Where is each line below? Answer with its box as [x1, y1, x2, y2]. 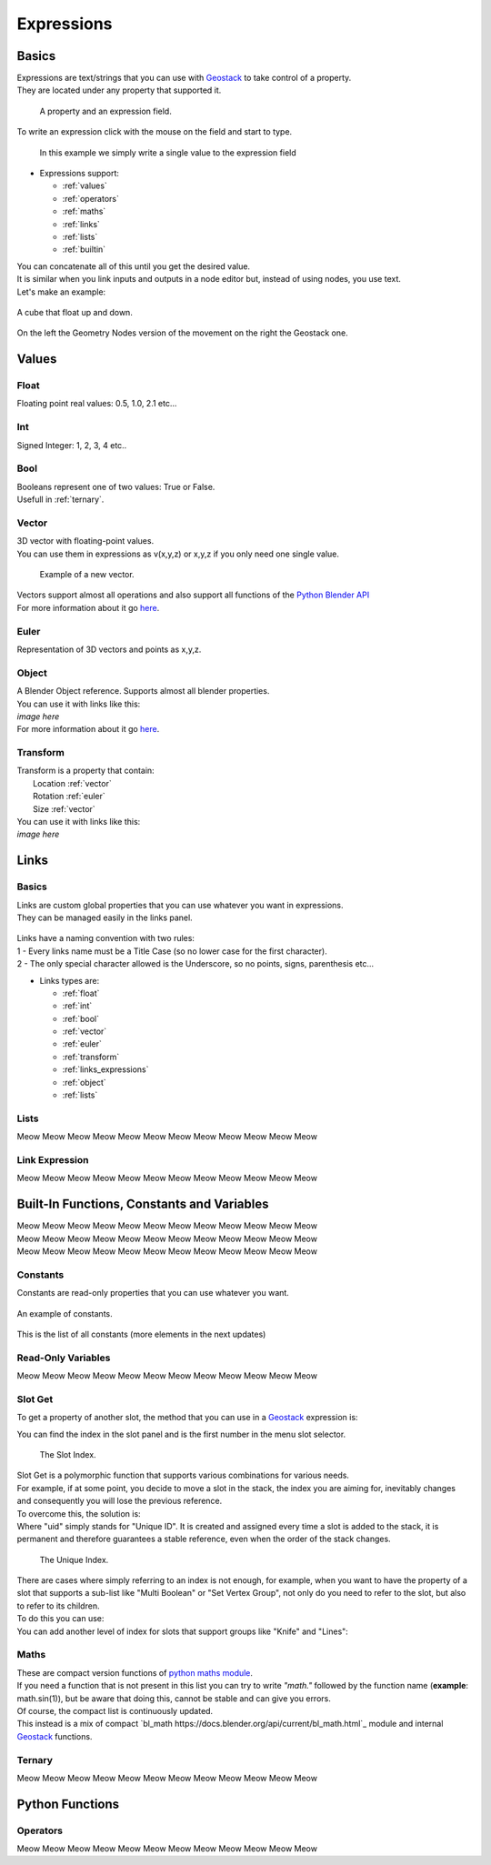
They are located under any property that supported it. [16, 85, 222, 95]
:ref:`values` [62, 180, 108, 191]
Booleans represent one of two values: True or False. [16, 481, 215, 492]
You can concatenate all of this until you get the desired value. [16, 260, 250, 272]
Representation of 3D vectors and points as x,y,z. [16, 644, 202, 655]
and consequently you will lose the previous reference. [16, 1496, 223, 1507]
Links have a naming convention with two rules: [16, 933, 195, 944]
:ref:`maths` [62, 206, 106, 217]
